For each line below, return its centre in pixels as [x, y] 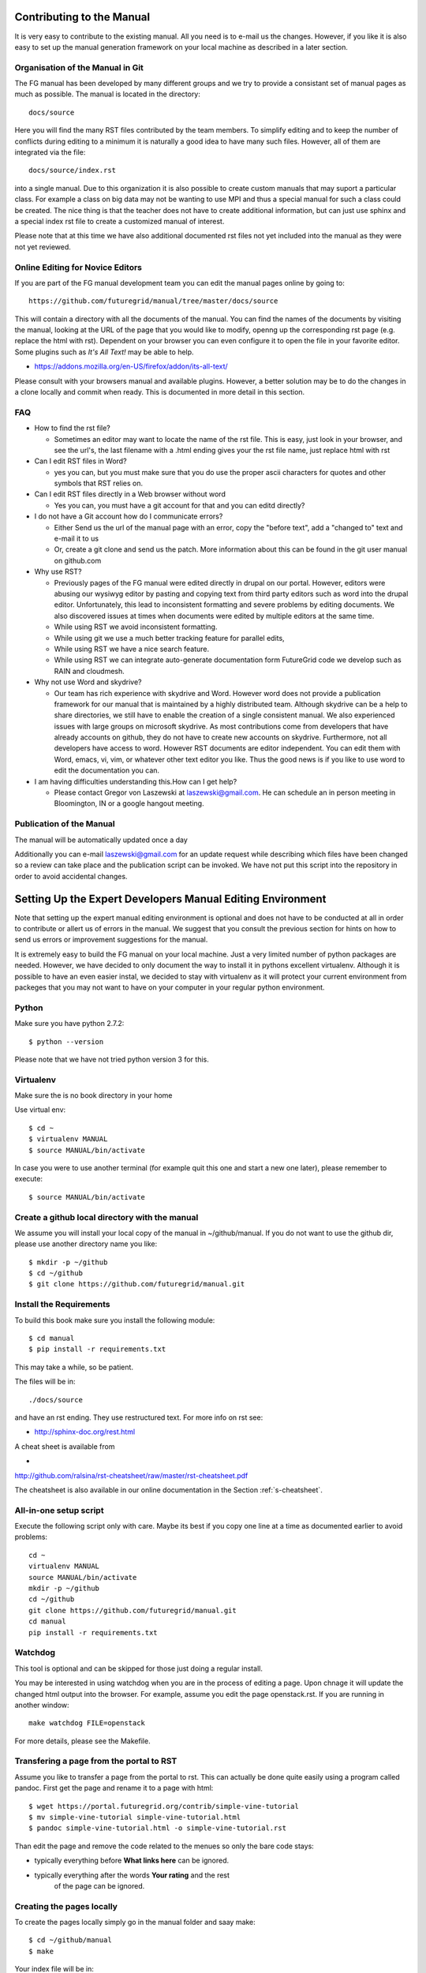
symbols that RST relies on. [99, 483]
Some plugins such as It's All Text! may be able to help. [104, 352]
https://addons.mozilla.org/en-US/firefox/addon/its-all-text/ [131, 366]
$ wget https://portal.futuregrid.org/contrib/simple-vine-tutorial [164, 1806]
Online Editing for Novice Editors [78, 267]
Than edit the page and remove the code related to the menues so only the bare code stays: [164, 1846]
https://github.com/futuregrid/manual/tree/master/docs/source [153, 301]
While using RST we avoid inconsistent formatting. [136, 627]
